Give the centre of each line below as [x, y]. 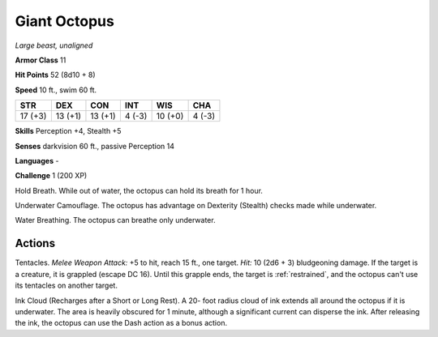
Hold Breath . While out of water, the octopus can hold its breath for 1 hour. [139, 190]
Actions [35, 243]
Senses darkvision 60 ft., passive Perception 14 [94, 146]
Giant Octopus [65, 21]
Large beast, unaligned [54, 45]
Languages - [37, 160]
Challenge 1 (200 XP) [51, 176]
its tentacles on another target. [66, 286]
